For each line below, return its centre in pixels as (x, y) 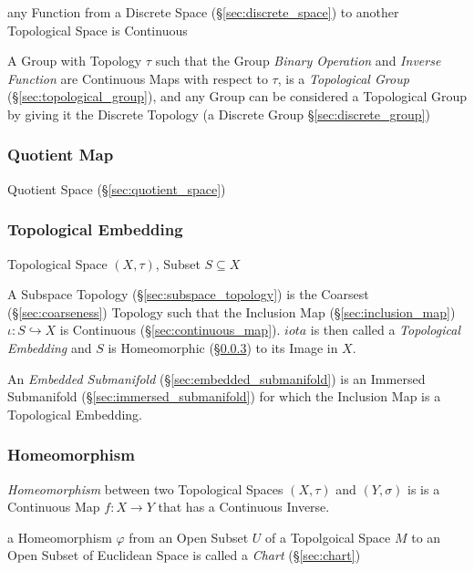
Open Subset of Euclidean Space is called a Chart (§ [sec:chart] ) (184, 555)
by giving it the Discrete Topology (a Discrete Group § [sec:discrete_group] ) (219, 114)
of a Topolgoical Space (328, 537)
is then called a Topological (386, 330)
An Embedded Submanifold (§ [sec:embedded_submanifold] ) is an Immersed (216, 378)
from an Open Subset (189, 537)
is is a (424, 488)
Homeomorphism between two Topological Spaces (145, 488)
